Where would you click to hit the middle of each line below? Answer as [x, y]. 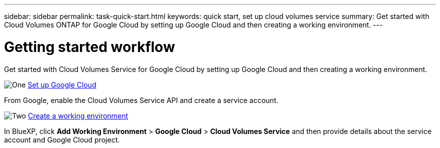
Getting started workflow [90, 47]
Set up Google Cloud [62, 84]
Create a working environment [78, 115]
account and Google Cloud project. [62, 139]
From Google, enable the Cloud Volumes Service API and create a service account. [141, 100]
